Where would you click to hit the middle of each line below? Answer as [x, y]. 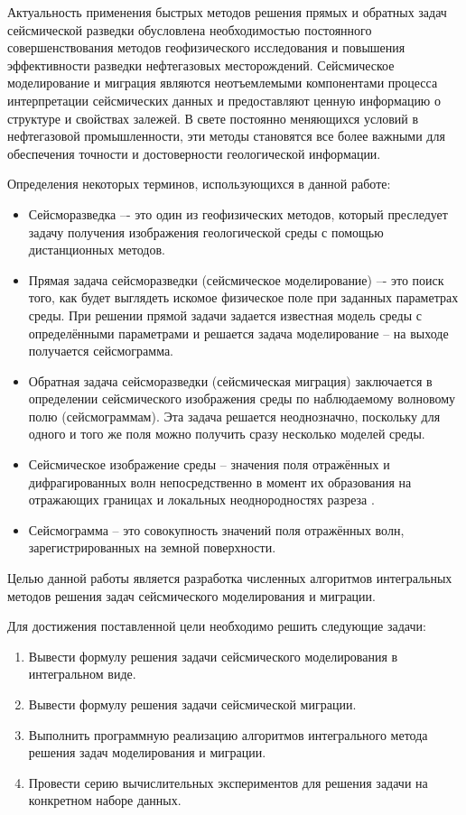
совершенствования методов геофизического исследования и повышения [206, 47]
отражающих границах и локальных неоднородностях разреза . [201, 500]
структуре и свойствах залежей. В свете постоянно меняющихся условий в [213, 118]
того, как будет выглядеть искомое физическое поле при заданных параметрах [243, 297]
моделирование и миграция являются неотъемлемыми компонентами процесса [223, 83]
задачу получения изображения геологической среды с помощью [206, 232]
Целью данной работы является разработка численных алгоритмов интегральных [230, 578]
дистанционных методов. [97, 250]
